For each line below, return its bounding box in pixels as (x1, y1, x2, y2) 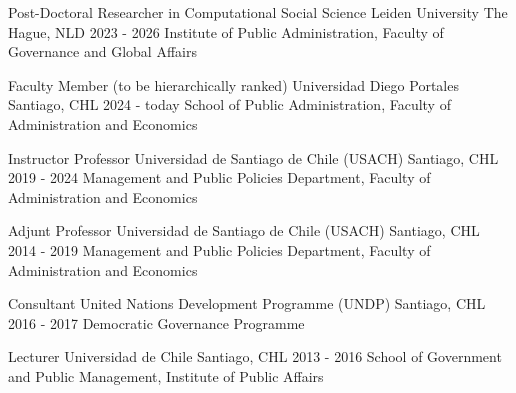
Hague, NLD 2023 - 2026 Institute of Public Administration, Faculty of (8, 21, 444, 42)
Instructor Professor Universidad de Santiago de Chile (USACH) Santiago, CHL (8, 147, 499, 168)
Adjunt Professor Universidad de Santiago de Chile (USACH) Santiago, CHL (8, 220, 480, 241)
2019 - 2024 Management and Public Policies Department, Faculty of (8, 167, 431, 188)
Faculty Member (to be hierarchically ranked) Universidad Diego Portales (8, 74, 459, 95)
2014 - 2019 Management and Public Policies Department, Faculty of (8, 239, 431, 260)
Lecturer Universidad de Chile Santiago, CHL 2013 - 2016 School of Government (8, 346, 502, 367)
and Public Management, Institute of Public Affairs (8, 365, 324, 386)
